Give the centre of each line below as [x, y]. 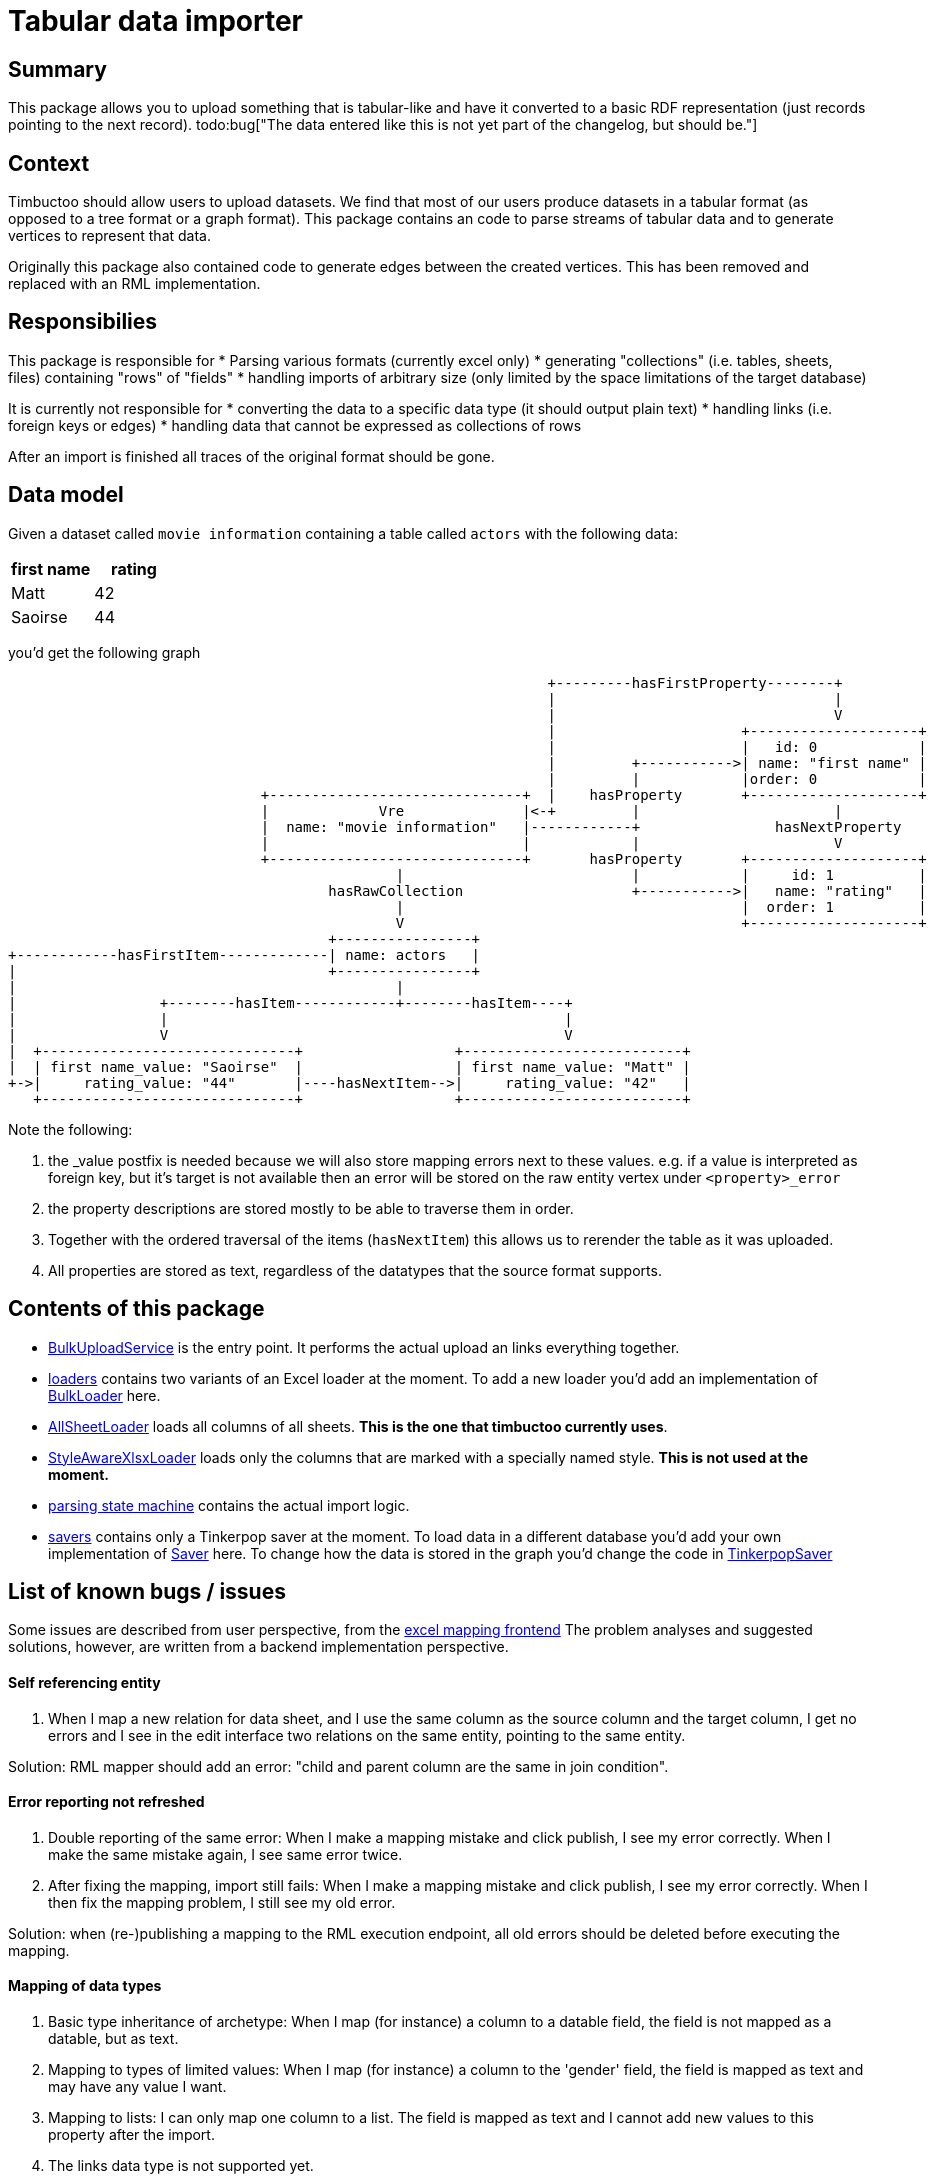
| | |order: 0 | [737, 778]
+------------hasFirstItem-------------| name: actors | [244, 954]
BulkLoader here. [104, 1395]
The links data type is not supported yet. [181, 2166]
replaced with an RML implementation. [134, 284]
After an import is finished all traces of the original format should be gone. [251, 456]
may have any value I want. [137, 2087]
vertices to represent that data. [110, 236]
